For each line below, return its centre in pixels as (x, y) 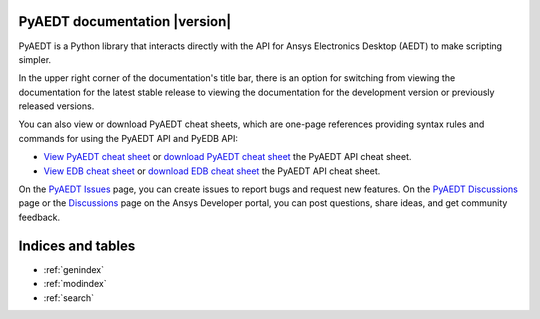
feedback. (39, 217)
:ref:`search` (69, 297)
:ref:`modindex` (75, 284)
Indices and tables (77, 245)
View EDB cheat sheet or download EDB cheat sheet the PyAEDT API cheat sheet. (212, 171)
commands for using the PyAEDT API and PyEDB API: (128, 138)
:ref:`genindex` (74, 269)
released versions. (56, 106)
